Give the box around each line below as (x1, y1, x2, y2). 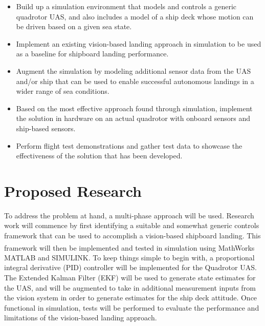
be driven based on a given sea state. (16, 21, 132, 32)
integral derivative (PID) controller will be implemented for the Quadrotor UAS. (4, 262, 257, 273)
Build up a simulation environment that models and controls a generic (16, 1, 237, 11)
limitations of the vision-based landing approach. (4, 312, 157, 323)
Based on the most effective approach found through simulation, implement (16, 103, 253, 113)
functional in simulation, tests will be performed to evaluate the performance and (4, 302, 259, 313)
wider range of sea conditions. (16, 86, 109, 96)
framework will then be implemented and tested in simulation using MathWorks (4, 242, 255, 253)
